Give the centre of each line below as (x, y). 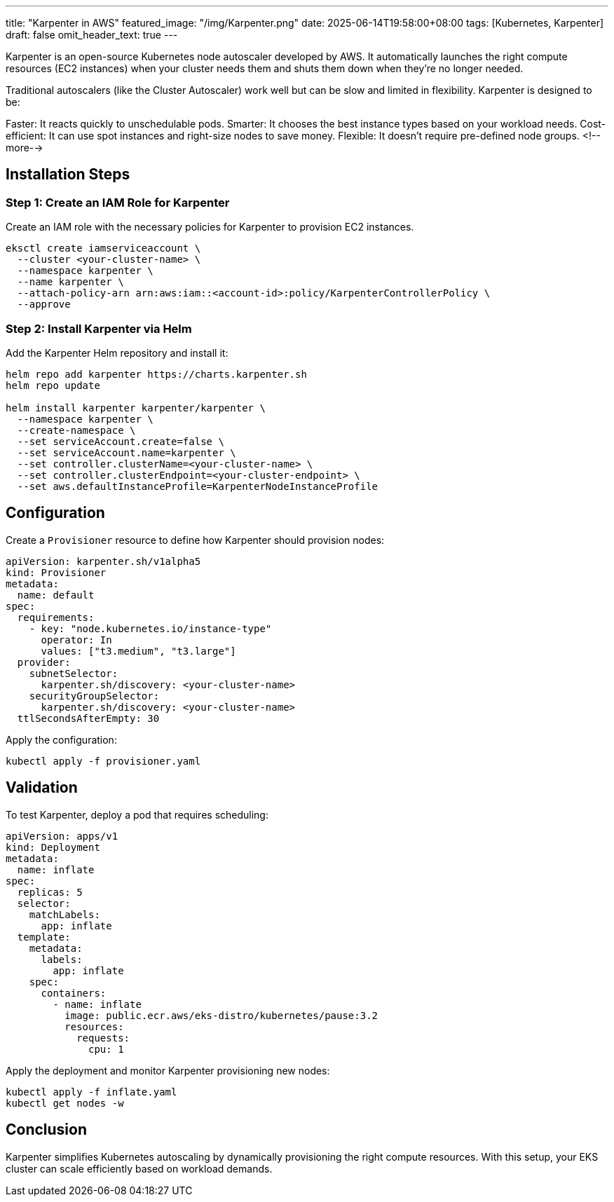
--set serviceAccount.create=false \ (121, 441)
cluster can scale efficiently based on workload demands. (139, 1168)
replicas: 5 (50, 892)
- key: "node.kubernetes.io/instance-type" (150, 628)
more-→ (25, 148)
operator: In (76, 640)
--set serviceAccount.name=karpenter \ (127, 452)
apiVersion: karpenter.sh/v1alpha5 (103, 561)
